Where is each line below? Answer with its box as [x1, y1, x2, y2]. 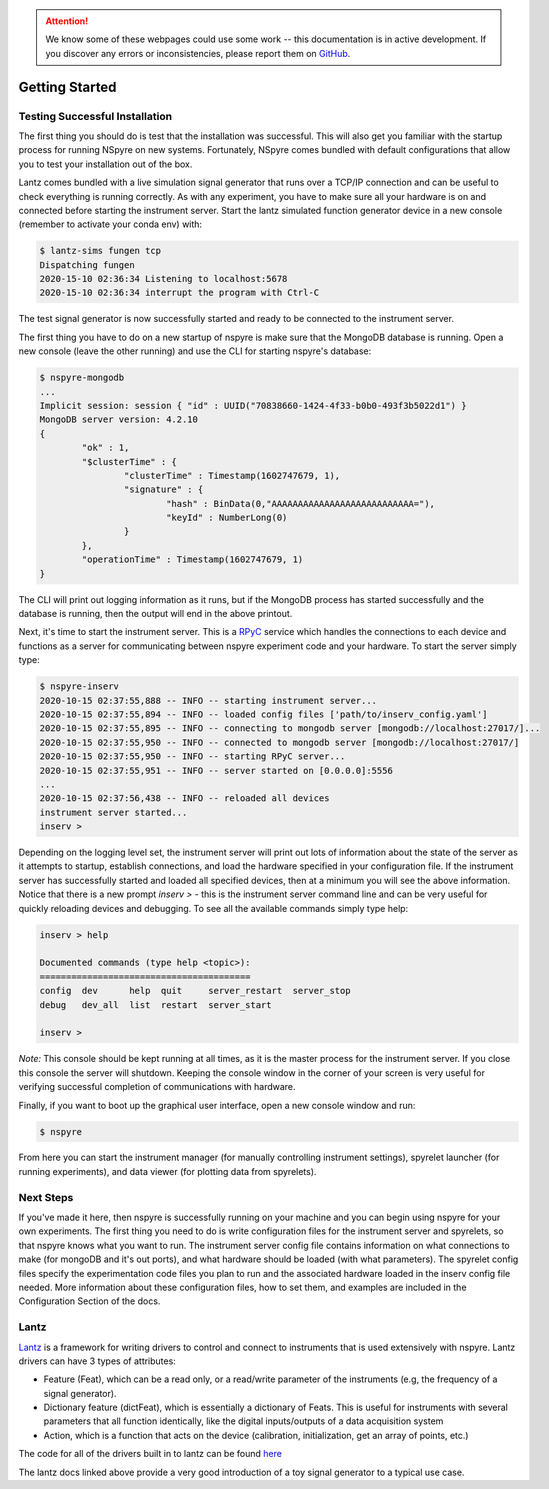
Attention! [45, 15, 89, 27]
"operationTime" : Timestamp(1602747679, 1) [81, 554, 304, 565]
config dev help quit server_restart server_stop [39, 985, 351, 997]
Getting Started [18, 78, 117, 95]
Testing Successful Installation [18, 109, 173, 123]
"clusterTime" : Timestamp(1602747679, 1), [123, 470, 341, 481]
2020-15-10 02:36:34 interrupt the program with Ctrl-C [39, 287, 320, 299]
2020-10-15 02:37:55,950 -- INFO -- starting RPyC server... [39, 751, 346, 762]
